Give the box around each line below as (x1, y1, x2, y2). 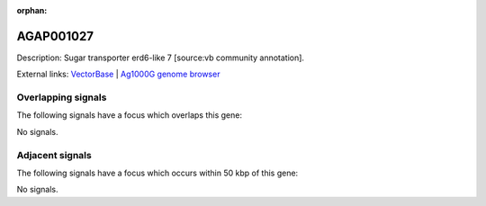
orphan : (16, 5, 48, 15)
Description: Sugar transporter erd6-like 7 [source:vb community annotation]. (16, 52, 305, 63)
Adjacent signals (16, 148, 92, 161)
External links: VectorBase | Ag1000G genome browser (16, 68, 220, 80)
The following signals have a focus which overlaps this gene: (16, 110, 243, 121)
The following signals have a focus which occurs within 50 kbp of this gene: (16, 167, 299, 178)
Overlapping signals (16, 91, 107, 103)
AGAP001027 (16, 28, 94, 44)
